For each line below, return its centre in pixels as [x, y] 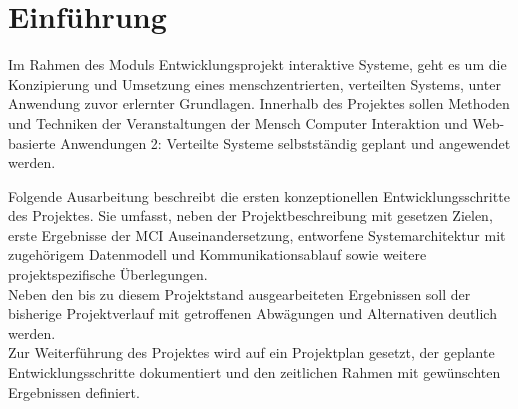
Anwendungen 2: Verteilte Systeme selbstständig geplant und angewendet [285, 142]
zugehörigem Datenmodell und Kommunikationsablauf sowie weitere [217, 254]
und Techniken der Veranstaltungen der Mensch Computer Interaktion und [238, 122]
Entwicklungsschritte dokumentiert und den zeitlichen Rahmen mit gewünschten [254, 372]
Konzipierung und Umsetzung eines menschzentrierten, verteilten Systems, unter [254, 83]
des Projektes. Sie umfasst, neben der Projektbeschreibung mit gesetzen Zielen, [250, 215]
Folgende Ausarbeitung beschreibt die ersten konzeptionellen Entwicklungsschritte [259, 195]
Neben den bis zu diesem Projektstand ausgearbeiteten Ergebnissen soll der [239, 293]
